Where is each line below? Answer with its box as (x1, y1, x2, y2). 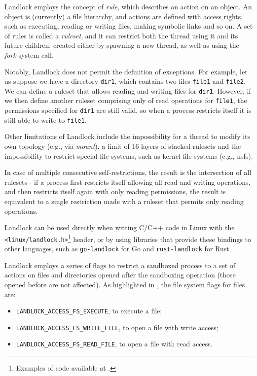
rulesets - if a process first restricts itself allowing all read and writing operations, (4, 176, 251, 187)
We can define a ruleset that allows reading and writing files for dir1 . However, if (4, 85, 251, 96)
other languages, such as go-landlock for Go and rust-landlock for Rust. (4, 243, 231, 254)
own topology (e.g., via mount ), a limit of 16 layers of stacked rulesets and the (4, 141, 241, 151)
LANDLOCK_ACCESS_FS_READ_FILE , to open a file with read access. (16, 339, 213, 349)
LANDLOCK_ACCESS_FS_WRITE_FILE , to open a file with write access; (16, 322, 219, 332)
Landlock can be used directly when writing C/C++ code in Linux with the (4, 222, 235, 233)
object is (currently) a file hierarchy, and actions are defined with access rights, (4, 11, 243, 21)
